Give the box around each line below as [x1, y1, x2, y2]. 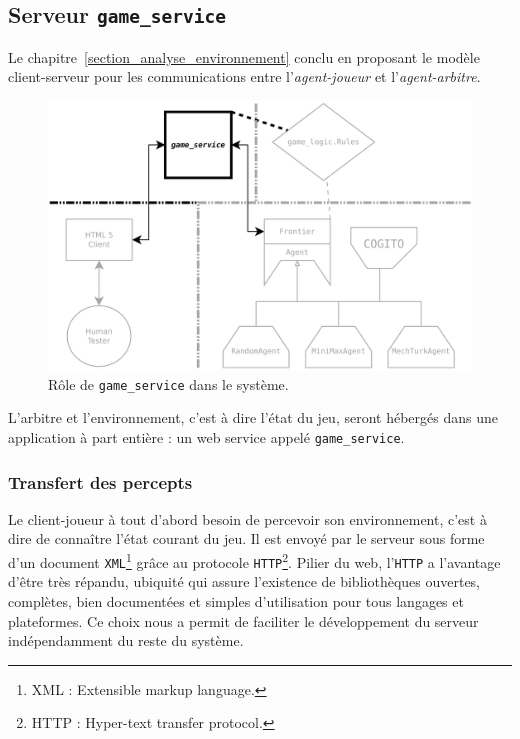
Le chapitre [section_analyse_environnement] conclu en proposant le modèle [8, 46, 480, 67]
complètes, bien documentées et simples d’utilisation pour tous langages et [8, 590, 464, 611]
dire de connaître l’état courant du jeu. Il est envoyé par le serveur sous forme [8, 528, 485, 549]
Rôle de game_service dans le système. [48, 373, 289, 394]
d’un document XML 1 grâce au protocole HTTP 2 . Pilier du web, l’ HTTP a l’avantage [8, 549, 501, 572]
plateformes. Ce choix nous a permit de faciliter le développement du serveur [8, 610, 479, 631]
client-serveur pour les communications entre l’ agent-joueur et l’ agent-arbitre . [8, 66, 481, 87]
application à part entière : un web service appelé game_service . [8, 426, 405, 447]
